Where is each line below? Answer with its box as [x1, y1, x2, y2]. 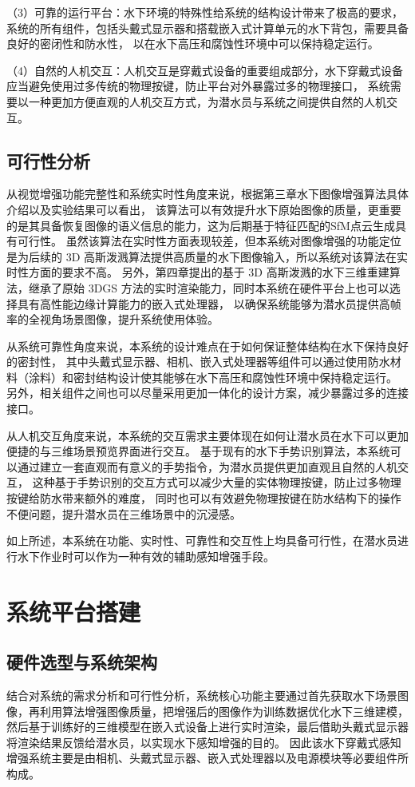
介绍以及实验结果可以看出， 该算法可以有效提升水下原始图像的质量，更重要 [6, 201, 401, 217]
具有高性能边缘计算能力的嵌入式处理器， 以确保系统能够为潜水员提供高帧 [17, 295, 401, 312]
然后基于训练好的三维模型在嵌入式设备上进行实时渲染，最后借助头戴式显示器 [6, 718, 409, 735]
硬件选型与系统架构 [6, 650, 157, 674]
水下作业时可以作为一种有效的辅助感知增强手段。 [17, 547, 275, 564]
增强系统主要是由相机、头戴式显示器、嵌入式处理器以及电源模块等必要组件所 [6, 749, 409, 766]
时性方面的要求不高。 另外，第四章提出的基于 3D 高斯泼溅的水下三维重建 [6, 264, 389, 280]
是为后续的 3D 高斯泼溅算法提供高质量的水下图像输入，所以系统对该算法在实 [6, 248, 409, 264]
